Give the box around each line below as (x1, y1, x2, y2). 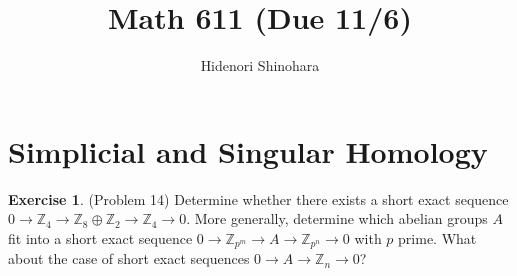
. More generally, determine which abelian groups (186, 208, 488, 229)
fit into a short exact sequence (8, 227, 193, 248)
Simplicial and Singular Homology (8, 130, 488, 171)
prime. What (398, 227, 477, 248)
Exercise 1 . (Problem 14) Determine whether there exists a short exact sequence (8, 188, 509, 209)
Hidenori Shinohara (200, 55, 320, 76)
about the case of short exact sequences (8, 248, 250, 269)
